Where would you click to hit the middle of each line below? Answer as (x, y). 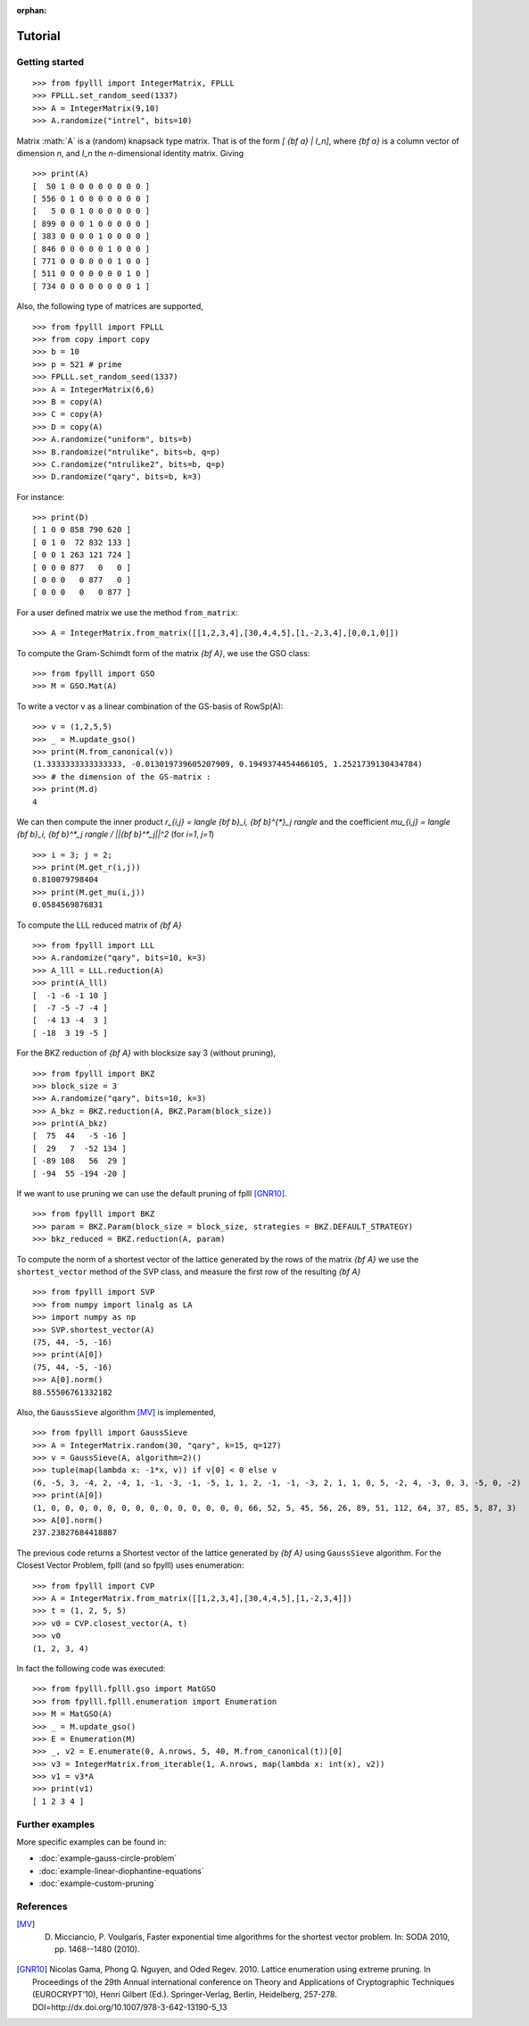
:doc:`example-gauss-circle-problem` (108, 1858)
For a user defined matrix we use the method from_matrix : (127, 613)
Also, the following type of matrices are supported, (110, 306)
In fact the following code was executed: (91, 1668)
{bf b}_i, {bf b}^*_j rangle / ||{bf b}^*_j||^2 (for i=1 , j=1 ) (115, 834)
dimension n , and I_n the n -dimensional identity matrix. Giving (130, 153)
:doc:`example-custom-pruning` (98, 1883)
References (42, 1906)
